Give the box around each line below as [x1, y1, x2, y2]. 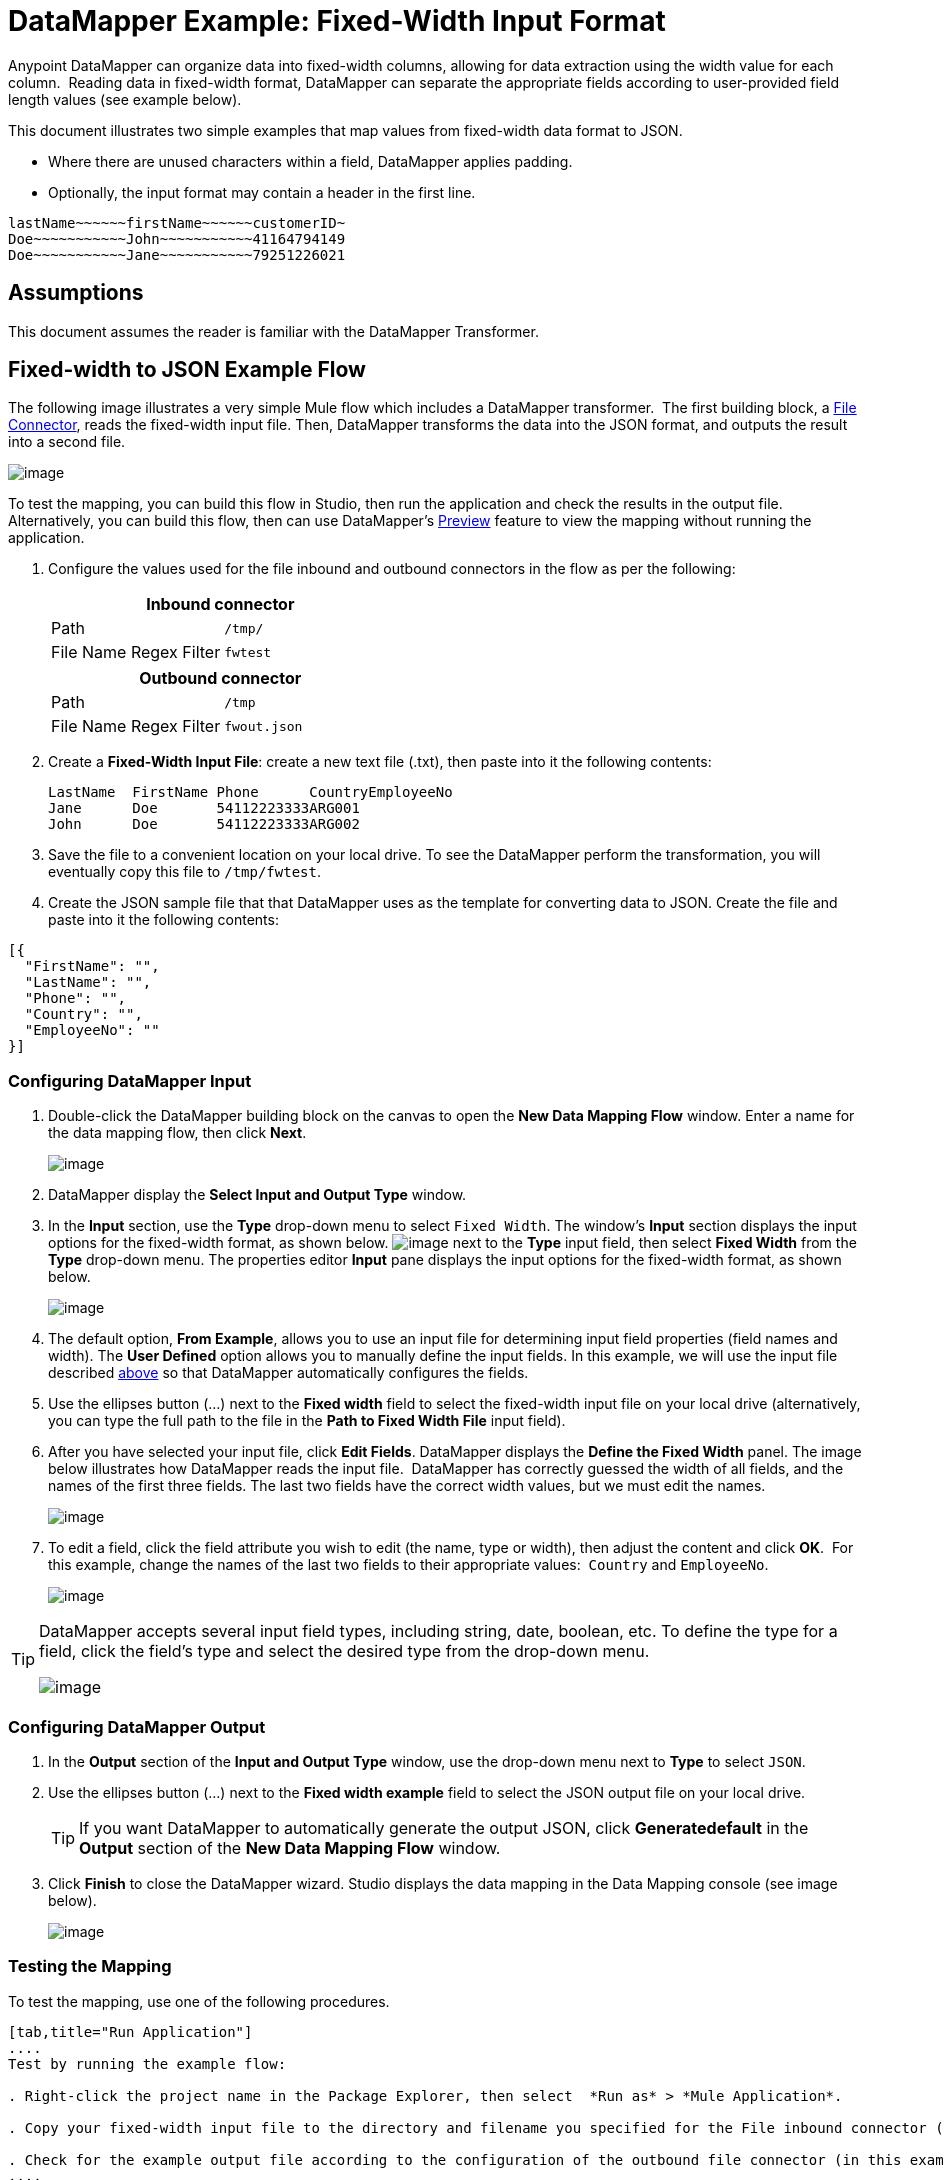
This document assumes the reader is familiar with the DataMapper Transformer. [8, 322, 539, 340]
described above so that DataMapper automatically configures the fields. [48, 1364, 529, 1382]
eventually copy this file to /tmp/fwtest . [48, 863, 321, 881]
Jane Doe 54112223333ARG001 [48, 800, 360, 817]
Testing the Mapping [8, 1956, 172, 1977]
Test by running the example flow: [8, 2055, 287, 2072]
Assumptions [8, 280, 144, 306]
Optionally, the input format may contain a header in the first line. [48, 183, 476, 201]
